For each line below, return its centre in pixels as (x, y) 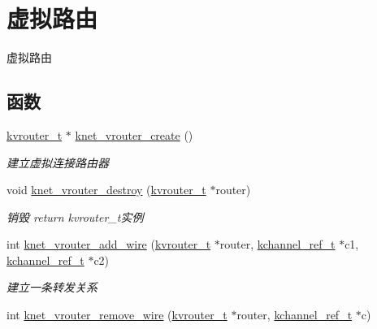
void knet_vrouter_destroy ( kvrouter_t (106, 190)
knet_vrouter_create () (134, 134)
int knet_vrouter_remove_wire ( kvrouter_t (117, 315)
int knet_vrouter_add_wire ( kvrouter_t (109, 244)
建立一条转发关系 (52, 287)
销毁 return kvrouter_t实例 (75, 216)
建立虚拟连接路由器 (58, 162)
